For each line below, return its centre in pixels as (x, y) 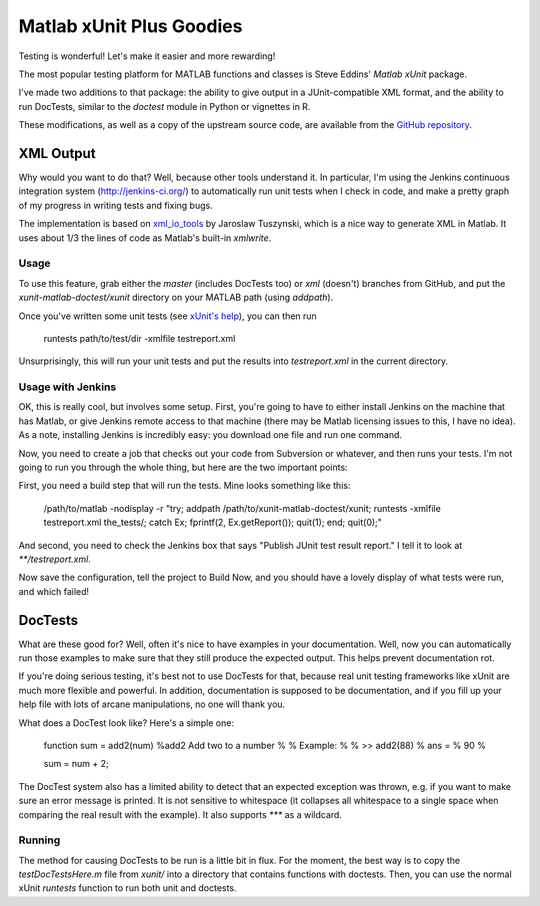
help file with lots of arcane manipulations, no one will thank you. (152, 704)
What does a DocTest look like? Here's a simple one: (126, 722)
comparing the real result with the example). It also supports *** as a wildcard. (180, 814)
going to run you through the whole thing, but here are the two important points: (183, 467)
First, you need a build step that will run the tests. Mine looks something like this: (184, 486)
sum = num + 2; (76, 764)
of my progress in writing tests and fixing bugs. (116, 205)
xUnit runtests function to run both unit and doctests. (127, 888)
